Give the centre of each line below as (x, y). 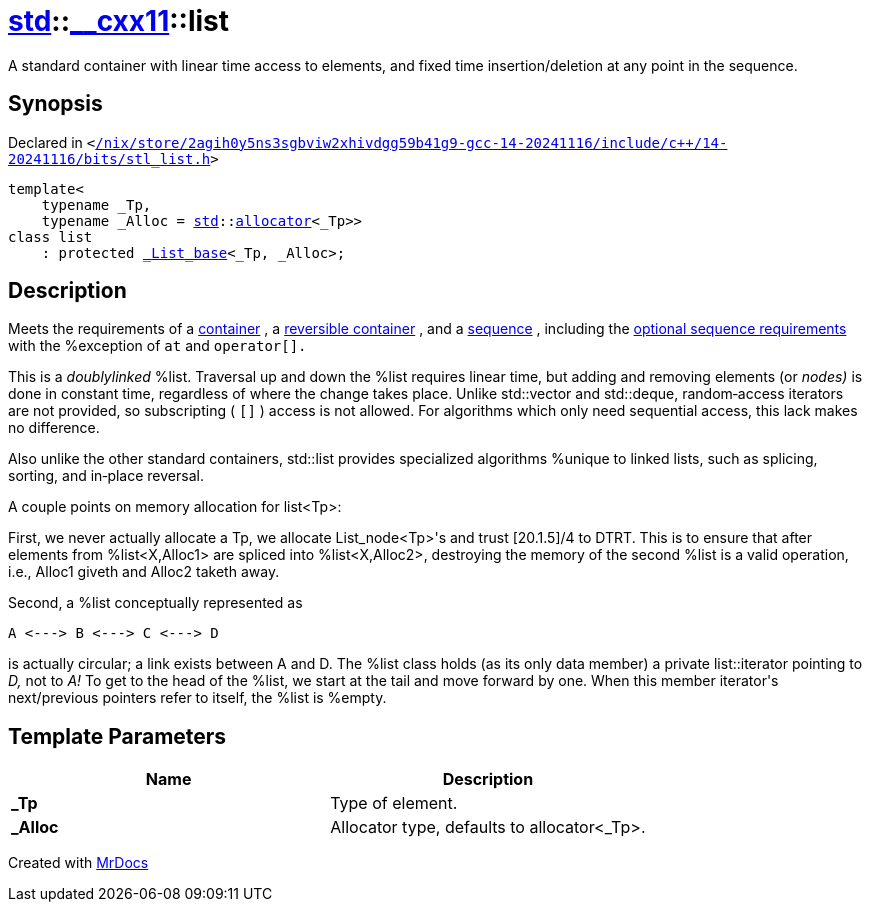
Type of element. (394, 803)
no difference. (54, 428)
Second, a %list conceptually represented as (155, 603)
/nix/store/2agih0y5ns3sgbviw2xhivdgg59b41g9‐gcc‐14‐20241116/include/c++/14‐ (411, 142)
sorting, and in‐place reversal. (106, 476)
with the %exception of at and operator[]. (157, 346)
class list (50, 236)
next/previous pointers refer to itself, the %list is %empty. (197, 698)
